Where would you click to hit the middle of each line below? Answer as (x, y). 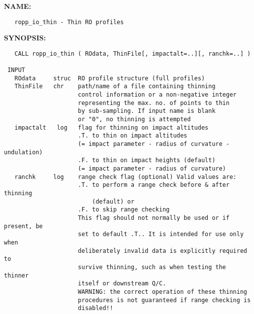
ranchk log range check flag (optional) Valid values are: (126, 177)
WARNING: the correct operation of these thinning (162, 292)
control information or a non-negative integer (157, 95)
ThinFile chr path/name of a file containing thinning (115, 87)
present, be (23, 226)
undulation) (23, 152)
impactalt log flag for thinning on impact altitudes (111, 127)
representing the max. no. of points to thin (154, 103)
